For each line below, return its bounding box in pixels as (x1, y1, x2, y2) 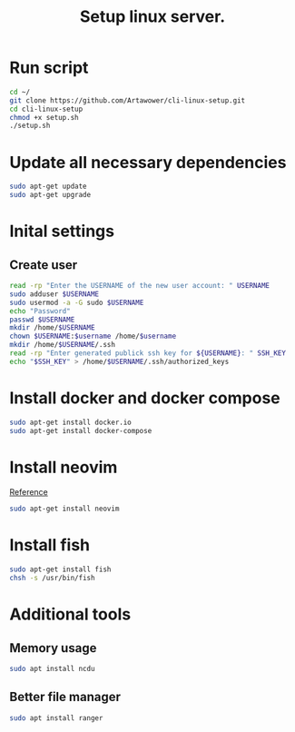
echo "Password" (9, 306, 71, 315)
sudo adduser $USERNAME (9, 289, 100, 299)
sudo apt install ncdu (9, 664, 95, 673)
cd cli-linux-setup (9, 104, 84, 114)
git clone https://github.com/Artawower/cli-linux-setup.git (9, 95, 246, 105)
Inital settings (9, 221, 115, 242)
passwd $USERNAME (9, 315, 75, 324)
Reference (9, 487, 48, 498)
